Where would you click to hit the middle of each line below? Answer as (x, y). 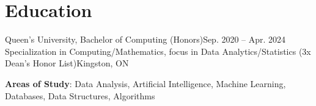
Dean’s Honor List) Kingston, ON (67, 63)
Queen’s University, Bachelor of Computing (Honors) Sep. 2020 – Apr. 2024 (145, 39)
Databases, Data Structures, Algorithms (80, 95)
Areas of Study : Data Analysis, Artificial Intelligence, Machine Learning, (145, 83)
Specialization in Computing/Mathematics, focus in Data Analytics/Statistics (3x (158, 51)
